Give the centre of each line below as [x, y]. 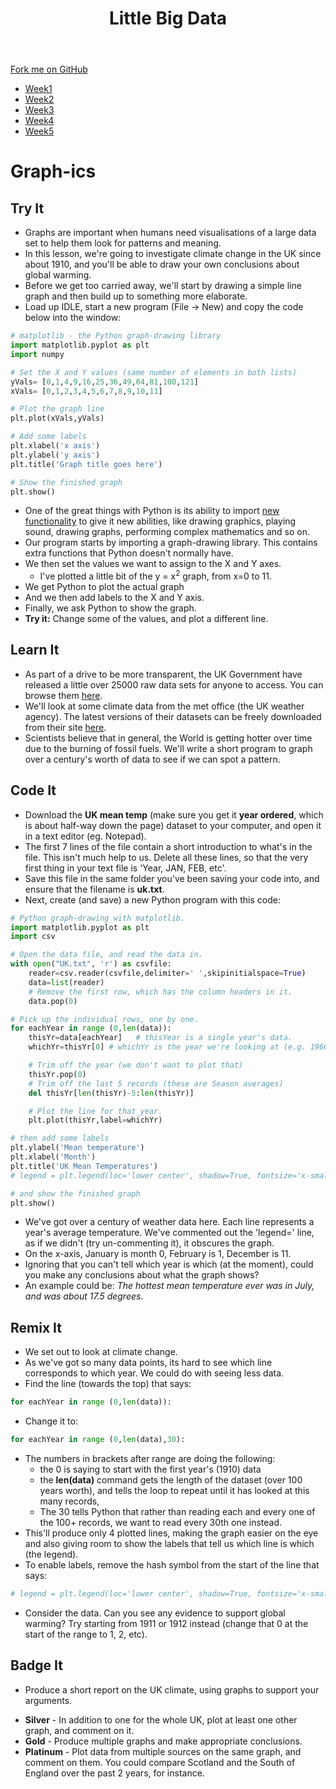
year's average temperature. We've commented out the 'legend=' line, [169, 1233]
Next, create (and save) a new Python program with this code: [152, 899]
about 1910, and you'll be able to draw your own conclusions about [162, 264]
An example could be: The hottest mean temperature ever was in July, [169, 1286]
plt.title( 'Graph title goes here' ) [86, 464]
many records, [69, 1501]
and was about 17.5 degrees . [84, 1296]
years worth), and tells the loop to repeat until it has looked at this [174, 1491]
